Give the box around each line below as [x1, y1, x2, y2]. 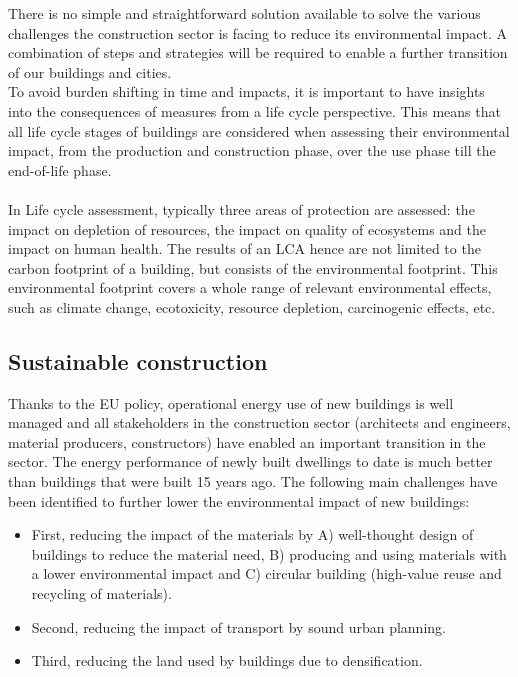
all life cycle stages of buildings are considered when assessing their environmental [8, 120, 510, 141]
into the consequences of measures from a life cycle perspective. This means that [8, 100, 501, 121]
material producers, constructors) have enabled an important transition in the [8, 431, 486, 452]
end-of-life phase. [8, 159, 112, 180]
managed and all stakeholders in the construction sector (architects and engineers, [8, 412, 511, 433]
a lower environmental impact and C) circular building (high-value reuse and [31, 563, 502, 584]
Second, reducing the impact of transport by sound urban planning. [31, 616, 446, 637]
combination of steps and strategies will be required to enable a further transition [8, 42, 508, 63]
